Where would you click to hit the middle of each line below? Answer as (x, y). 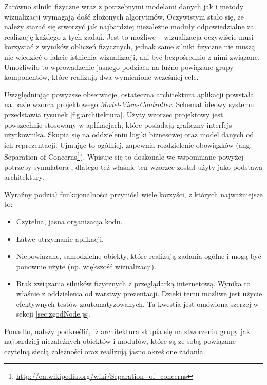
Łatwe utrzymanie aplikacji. (60, 239)
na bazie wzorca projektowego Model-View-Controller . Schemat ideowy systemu (129, 104)
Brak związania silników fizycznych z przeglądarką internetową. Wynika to (133, 283)
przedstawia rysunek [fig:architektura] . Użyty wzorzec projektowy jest (114, 114)
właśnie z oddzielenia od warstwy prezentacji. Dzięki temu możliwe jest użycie (139, 293)
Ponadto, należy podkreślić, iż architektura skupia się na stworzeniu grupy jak (127, 331)
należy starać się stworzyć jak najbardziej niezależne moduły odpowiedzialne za (129, 27)
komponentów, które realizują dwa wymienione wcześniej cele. (101, 77)
